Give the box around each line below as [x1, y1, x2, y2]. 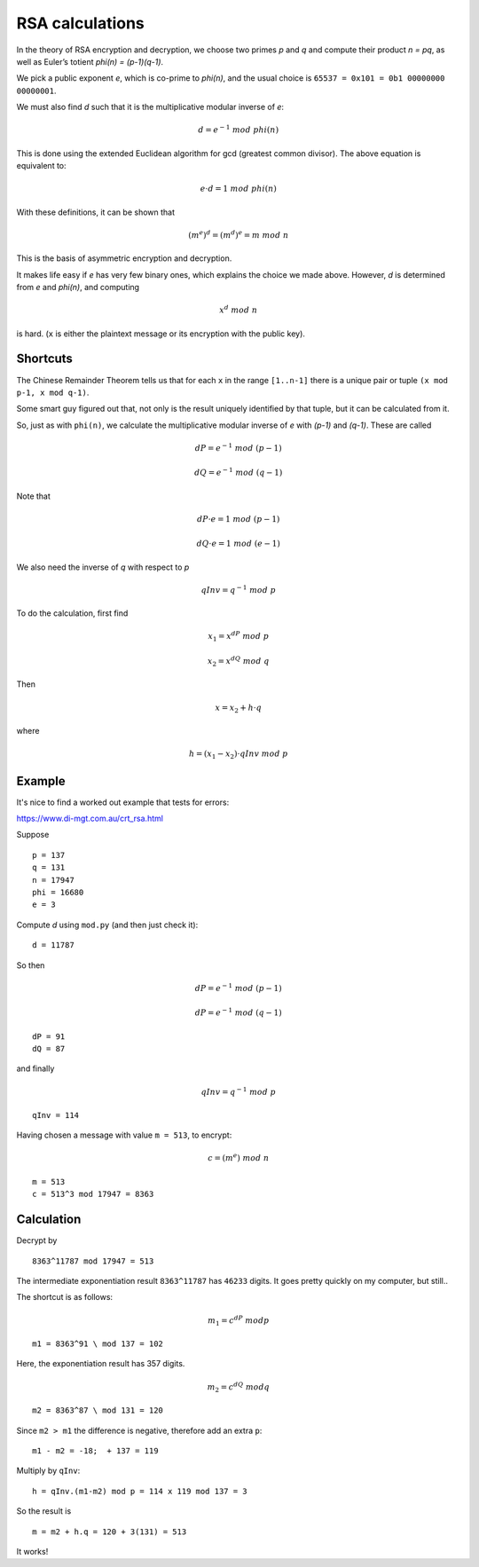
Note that [16, 491, 51, 501]
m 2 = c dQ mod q [207, 1380, 271, 1394]
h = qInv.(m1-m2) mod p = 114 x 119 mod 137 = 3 [32, 1486, 247, 1496]
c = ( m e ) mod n [207, 1152, 270, 1163]
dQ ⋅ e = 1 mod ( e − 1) [196, 539, 281, 549]
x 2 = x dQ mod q [207, 655, 270, 668]
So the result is [16, 1506, 72, 1516]
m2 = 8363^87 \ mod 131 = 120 [32, 1406, 164, 1415]
